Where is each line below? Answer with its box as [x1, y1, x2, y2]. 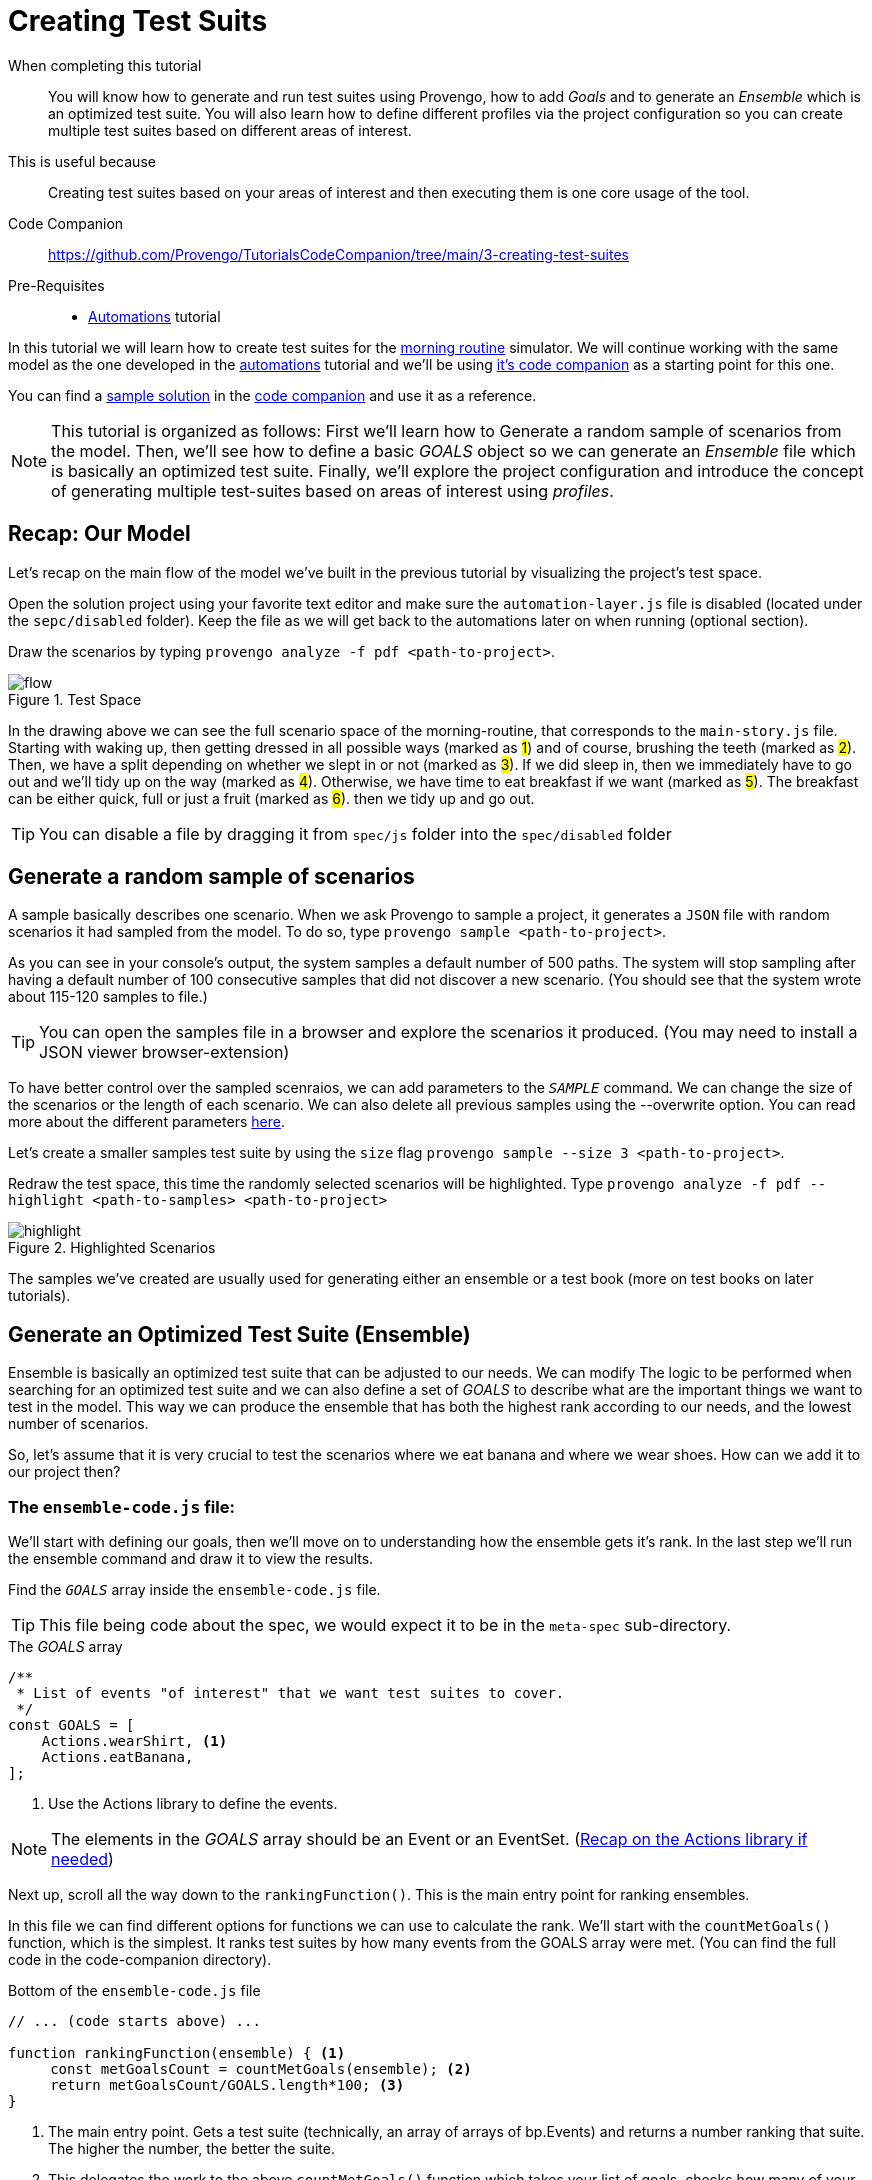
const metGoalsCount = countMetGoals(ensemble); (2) [50, 2061, 472, 2078]
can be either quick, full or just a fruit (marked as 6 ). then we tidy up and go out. [8, 789, 535, 807]
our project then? [8, 1463, 121, 1481]
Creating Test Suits [8, 4, 268, 38]
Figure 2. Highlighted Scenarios [8, 1239, 216, 1257]
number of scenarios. [8, 1415, 149, 1433]
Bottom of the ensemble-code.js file [8, 1982, 261, 2000]
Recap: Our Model [8, 521, 191, 547]
